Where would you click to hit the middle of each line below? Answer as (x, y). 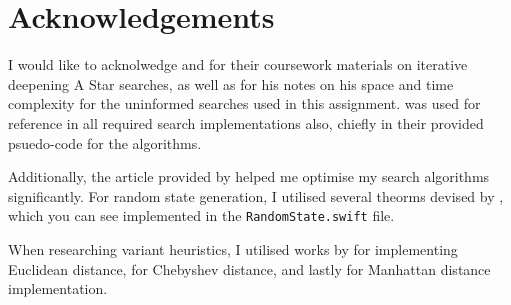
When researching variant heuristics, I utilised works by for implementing (233, 248)
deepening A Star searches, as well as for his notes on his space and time (231, 83)
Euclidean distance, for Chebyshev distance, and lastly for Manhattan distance (249, 268)
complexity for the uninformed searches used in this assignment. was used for (244, 103)
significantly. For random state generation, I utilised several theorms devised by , (256, 195)
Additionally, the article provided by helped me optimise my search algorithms (249, 176)
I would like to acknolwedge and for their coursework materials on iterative (238, 64)
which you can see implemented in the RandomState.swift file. (201, 215)
